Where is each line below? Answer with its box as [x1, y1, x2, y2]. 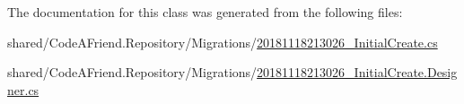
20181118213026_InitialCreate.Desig [257, 63, 458, 82]
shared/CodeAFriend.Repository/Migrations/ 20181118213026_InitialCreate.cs [7, 32, 438, 51]
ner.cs [7, 80, 39, 99]
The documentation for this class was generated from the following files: [7, 3, 403, 21]
